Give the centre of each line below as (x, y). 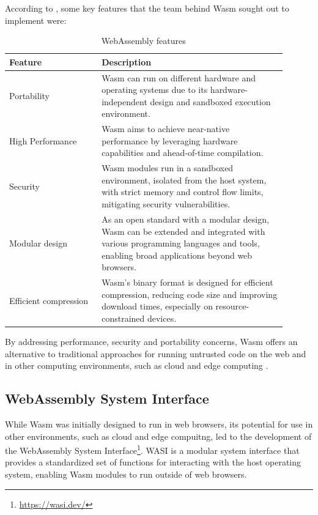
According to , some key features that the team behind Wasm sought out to (147, 8)
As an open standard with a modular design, (185, 219)
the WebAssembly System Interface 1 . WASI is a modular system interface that (152, 449)
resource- (232, 306)
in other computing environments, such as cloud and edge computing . (137, 365)
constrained (123, 318)
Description (127, 61)
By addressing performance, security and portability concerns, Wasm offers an (151, 341)
